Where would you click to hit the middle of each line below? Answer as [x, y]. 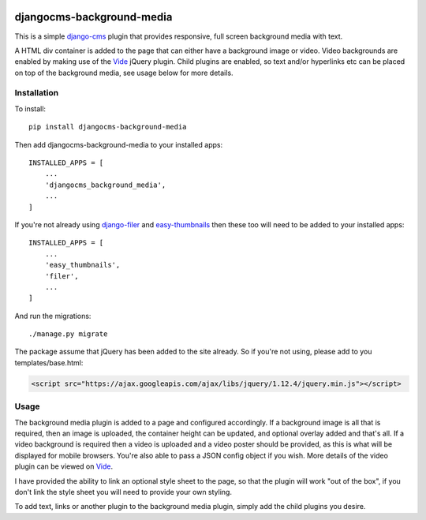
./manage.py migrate [68, 334]
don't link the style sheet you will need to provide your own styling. [123, 492]
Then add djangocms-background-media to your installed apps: [119, 144]
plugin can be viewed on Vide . [64, 466]
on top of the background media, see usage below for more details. [124, 73]
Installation [37, 93]
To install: [30, 108]
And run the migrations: [53, 316]
